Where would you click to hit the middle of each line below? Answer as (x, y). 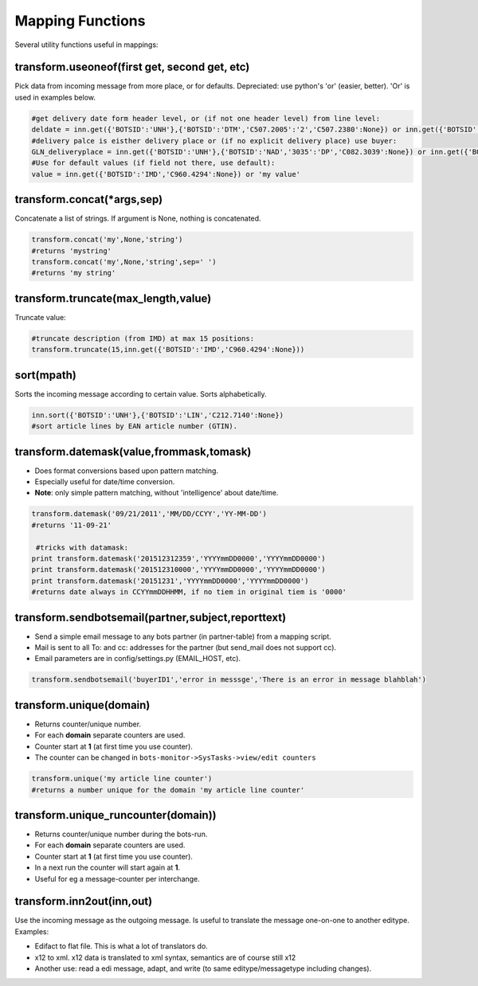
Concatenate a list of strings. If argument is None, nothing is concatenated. (138, 218)
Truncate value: (41, 317)
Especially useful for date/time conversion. (105, 482)
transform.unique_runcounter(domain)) (116, 815)
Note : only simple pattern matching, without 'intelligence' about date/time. (157, 493)
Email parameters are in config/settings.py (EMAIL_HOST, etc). (138, 659)
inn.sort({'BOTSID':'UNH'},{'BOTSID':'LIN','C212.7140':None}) (158, 415)
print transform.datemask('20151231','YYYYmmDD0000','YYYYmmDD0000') (170, 581)
